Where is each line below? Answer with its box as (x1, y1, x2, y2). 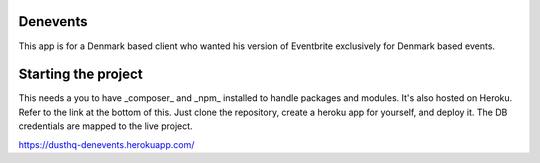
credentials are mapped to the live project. (18, 120, 194, 132)
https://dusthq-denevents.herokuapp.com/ (18, 138, 195, 150)
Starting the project (18, 66, 144, 83)
